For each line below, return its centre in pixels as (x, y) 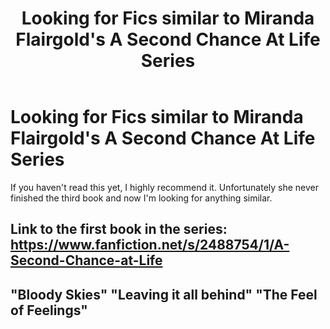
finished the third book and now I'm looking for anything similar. (141, 198)
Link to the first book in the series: (119, 229)
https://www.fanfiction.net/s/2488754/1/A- (150, 245)
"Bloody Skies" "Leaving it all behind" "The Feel (164, 294)
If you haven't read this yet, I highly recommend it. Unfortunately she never (165, 187)
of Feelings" (49, 310)
